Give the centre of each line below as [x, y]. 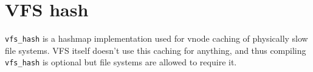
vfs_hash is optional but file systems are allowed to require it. [121, 62]
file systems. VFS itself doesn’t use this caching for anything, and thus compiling [156, 50]
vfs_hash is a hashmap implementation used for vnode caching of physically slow [156, 38]
